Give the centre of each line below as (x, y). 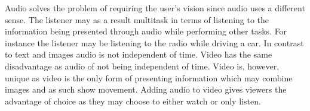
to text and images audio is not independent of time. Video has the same (139, 54)
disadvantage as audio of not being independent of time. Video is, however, (142, 66)
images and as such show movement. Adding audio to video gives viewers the (146, 89)
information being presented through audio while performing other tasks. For (146, 31)
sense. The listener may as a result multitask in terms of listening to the (137, 19)
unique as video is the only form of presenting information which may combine (149, 77)
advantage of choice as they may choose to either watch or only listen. (133, 101)
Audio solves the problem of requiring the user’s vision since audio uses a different (155, 8)
